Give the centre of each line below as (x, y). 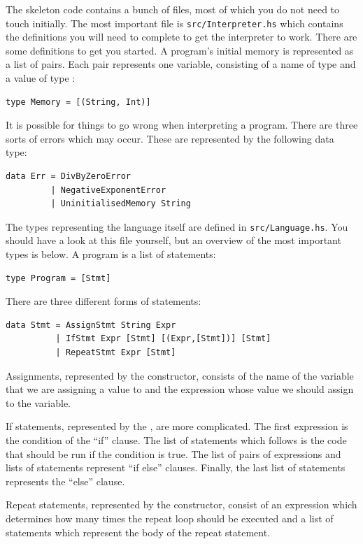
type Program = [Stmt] (58, 278)
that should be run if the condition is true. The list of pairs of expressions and (173, 453)
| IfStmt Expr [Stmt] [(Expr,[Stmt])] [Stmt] (163, 339)
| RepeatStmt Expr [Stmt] (116, 352)
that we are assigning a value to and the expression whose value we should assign (180, 389)
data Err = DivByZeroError (68, 176)
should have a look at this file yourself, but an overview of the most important (173, 240)
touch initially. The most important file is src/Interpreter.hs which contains (175, 23)
